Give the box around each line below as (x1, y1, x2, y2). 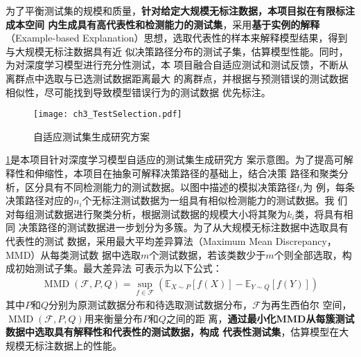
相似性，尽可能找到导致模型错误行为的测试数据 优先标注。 (6, 84, 271, 99)
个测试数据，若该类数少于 (149, 247, 266, 262)
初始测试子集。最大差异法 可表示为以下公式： (15, 261, 222, 275)
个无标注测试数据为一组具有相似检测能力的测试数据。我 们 (82, 193, 348, 208)
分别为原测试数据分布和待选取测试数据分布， (49, 297, 253, 311)
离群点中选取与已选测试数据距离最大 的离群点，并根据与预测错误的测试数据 (6, 71, 349, 85)
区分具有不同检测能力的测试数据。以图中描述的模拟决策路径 (24, 179, 297, 194)
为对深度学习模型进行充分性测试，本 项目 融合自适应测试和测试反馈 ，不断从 (6, 57, 349, 72)
